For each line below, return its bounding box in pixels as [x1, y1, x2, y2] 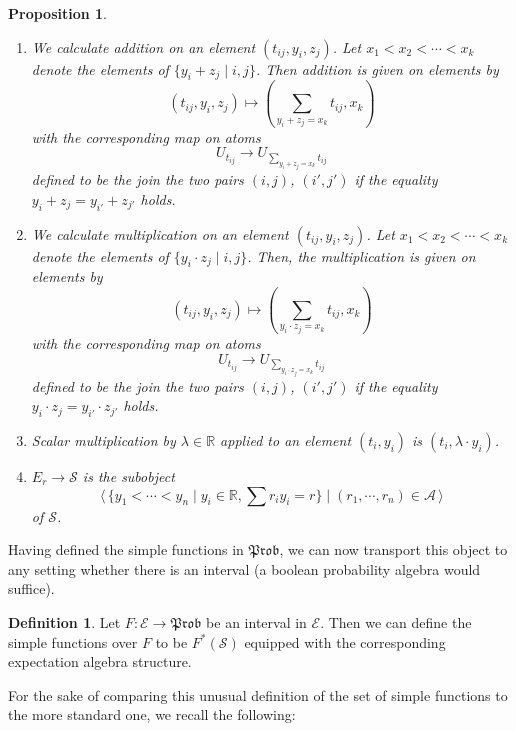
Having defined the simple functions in [8, 539, 244, 560]
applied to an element [220, 430, 352, 450]
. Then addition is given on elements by [255, 58, 499, 79]
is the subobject [82, 466, 175, 486]
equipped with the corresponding [244, 631, 446, 652]
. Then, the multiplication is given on [247, 245, 476, 266]
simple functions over [8, 631, 138, 652]
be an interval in [206, 611, 307, 632]
